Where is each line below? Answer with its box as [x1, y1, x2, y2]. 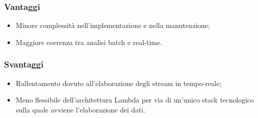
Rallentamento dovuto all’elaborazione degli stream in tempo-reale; [15, 77, 221, 88]
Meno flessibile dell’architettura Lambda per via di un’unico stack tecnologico [15, 94, 254, 105]
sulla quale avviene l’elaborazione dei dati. [15, 104, 145, 114]
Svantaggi [4, 58, 43, 70]
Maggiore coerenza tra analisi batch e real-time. [15, 36, 162, 47]
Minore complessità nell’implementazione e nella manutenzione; [15, 20, 210, 30]
